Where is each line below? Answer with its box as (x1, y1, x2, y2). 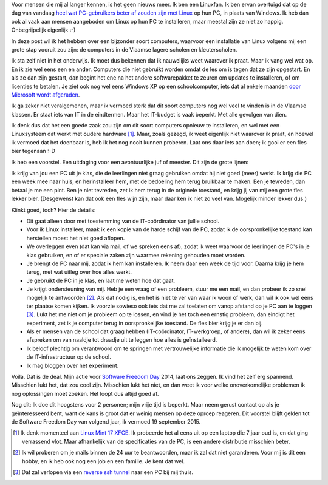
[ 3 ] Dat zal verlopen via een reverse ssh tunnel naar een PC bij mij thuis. (13, 468, 194, 476)
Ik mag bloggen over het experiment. (26, 362, 119, 369)
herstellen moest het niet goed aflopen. (26, 234, 125, 242)
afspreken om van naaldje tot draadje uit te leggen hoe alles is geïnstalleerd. (26, 336, 217, 344)
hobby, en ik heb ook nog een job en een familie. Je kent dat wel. (22, 457, 185, 464)
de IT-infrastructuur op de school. (26, 353, 112, 361)
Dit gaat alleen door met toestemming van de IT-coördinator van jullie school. (26, 217, 220, 225)
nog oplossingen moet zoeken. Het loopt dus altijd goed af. (11, 390, 159, 397)
